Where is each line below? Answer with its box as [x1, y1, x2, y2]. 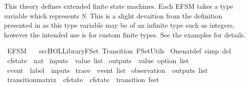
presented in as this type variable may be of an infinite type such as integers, [4, 20, 235, 30]
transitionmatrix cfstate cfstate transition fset [7, 74, 159, 85]
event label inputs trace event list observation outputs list [7, 65, 208, 75]
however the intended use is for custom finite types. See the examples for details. [4, 29, 246, 39]
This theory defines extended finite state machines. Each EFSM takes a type [4, 1, 233, 11]
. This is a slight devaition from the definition [86, 10, 223, 20]
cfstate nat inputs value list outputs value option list [7, 55, 189, 65]
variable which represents [4, 10, 79, 20]
